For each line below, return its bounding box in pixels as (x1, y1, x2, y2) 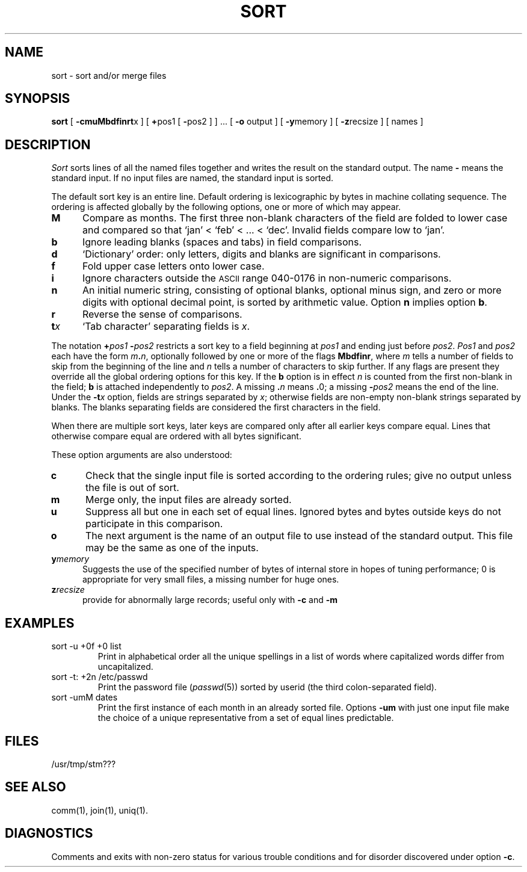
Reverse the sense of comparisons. (82, 308, 242, 321)
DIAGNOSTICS (5, 826, 93, 841)
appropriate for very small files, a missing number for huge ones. (82, 574, 339, 585)
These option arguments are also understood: (51, 450, 232, 460)
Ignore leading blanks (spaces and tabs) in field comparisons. (82, 236, 362, 249)
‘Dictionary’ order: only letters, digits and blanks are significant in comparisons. (82, 248, 441, 261)
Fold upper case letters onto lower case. (82, 260, 265, 273)
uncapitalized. (97, 661, 153, 672)
